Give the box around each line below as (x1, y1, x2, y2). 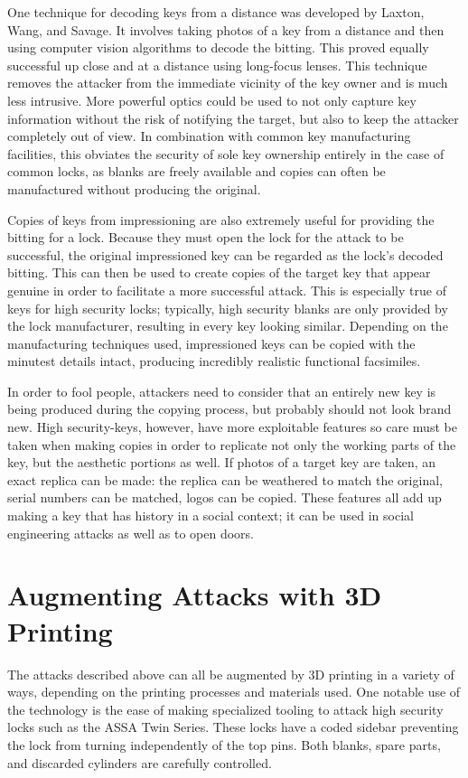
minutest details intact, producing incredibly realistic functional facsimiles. (7, 352, 421, 370)
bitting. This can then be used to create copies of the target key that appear (7, 263, 431, 282)
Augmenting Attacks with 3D (7, 576, 382, 614)
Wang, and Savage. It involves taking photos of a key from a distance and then (7, 20, 445, 39)
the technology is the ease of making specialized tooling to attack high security (7, 699, 444, 718)
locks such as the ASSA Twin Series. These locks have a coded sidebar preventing (7, 717, 459, 736)
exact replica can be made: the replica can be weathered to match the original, (7, 470, 443, 489)
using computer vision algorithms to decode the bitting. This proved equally (7, 38, 429, 57)
